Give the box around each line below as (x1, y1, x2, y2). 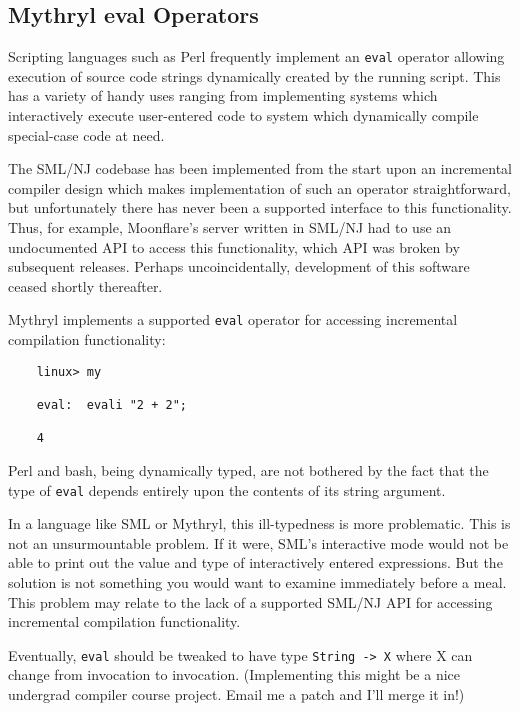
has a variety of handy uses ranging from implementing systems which (8, 85, 438, 106)
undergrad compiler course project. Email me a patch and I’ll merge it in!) (8, 683, 465, 704)
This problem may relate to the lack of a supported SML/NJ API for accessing (8, 591, 493, 612)
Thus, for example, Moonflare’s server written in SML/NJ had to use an (8, 217, 452, 238)
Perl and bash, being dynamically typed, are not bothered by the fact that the (8, 459, 489, 480)
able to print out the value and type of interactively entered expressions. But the (8, 552, 503, 573)
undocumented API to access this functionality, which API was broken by (8, 236, 460, 257)
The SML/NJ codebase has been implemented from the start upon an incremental (8, 158, 512, 179)
